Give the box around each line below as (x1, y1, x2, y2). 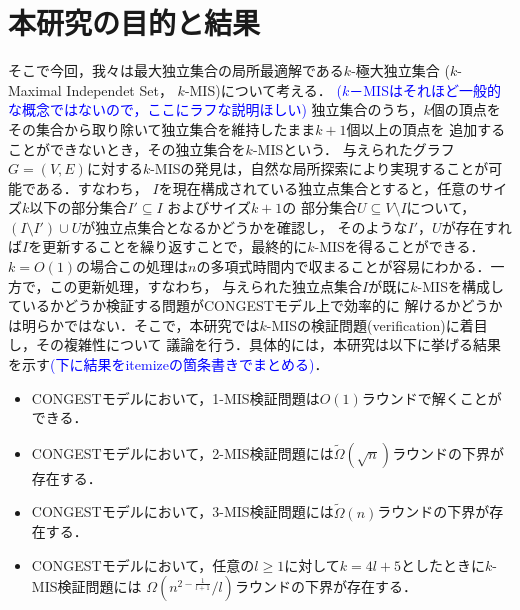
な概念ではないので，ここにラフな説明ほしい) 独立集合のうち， (8, 99, 424, 120)
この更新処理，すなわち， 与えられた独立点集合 (49, 275, 363, 296)
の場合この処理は (76, 256, 189, 277)
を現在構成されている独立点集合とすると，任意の (158, 177, 480, 198)
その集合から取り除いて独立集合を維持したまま (8, 118, 316, 139)
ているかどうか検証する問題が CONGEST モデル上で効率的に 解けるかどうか (8, 295, 503, 316)
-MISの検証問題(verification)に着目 (266, 314, 488, 335)
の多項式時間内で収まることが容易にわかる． (196, 256, 491, 277)
